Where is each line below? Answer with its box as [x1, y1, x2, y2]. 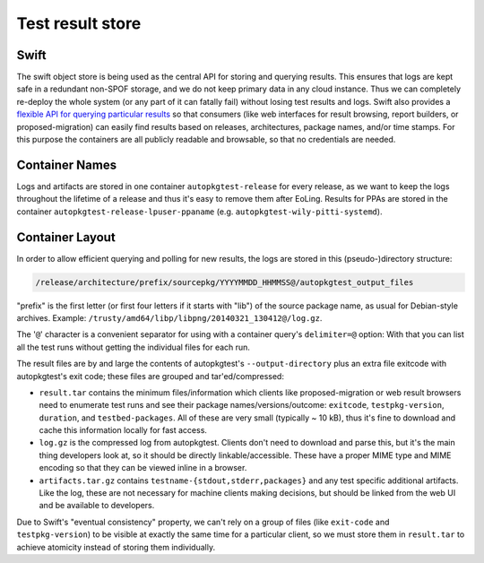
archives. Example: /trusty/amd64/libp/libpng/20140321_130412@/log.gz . [16, 312, 323, 323]
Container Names [16, 157, 117, 172]
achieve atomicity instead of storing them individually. [16, 541, 215, 552]
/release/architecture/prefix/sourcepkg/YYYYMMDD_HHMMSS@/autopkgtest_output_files [35, 277, 414, 287]
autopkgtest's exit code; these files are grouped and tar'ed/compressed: [16, 370, 284, 381]
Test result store [16, 13, 142, 33]
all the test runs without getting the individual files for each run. [16, 342, 251, 352]
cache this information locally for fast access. [39, 425, 208, 436]
